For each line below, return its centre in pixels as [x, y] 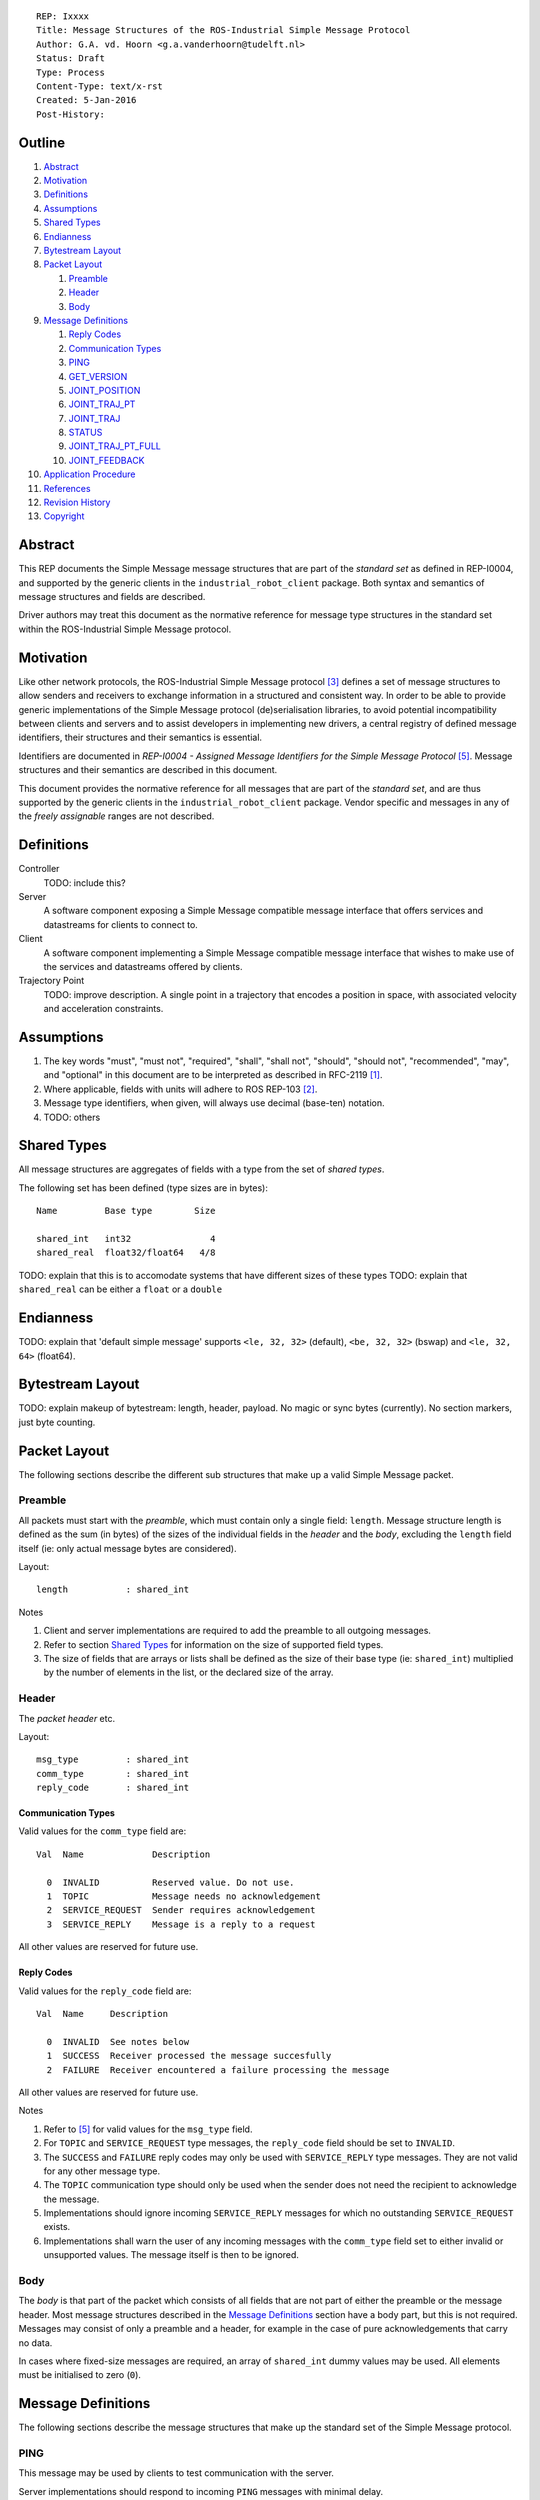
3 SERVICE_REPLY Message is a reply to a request [181, 1924]
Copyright [64, 516]
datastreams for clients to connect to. [121, 924]
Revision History [77, 502]
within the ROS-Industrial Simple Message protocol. [125, 629]
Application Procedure [89, 474]
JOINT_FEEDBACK [106, 460]
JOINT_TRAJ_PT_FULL [115, 446]
